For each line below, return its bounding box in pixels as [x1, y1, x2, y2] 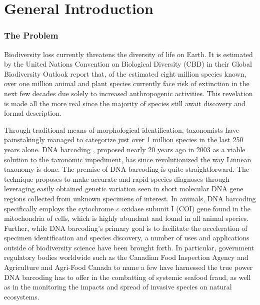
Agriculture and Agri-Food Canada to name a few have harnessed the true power [4, 262, 253, 272]
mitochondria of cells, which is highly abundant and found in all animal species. [4, 213, 248, 223]
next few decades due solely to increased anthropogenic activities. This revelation [4, 88, 253, 98]
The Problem [4, 29, 58, 42]
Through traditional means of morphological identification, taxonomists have [4, 124, 239, 135]
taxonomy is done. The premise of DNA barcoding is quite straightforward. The [4, 164, 249, 174]
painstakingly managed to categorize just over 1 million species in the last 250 [4, 134, 243, 145]
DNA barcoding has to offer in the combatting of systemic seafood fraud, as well [4, 271, 251, 282]
